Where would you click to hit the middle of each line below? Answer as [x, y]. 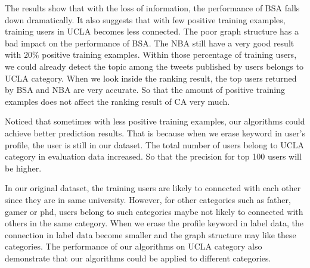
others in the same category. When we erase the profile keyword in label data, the [154, 223]
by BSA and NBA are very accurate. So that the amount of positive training [145, 90]
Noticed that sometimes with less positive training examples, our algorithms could [155, 121]
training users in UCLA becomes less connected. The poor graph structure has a [152, 31]
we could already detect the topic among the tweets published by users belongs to [154, 66]
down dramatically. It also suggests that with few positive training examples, [145, 19]
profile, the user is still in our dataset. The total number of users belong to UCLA [155, 144]
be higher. [23, 168]
